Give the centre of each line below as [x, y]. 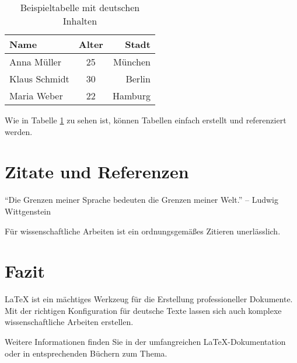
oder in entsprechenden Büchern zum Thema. [86, 353]
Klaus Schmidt [39, 79]
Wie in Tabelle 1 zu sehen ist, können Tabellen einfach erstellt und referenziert [146, 120]
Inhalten [80, 21]
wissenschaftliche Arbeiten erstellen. [69, 322]
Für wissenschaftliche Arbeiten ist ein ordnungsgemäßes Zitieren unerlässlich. [143, 231]
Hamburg [131, 96]
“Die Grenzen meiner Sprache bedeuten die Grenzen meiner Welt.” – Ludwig [141, 200]
